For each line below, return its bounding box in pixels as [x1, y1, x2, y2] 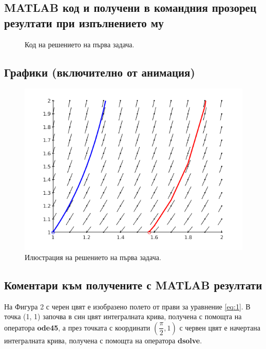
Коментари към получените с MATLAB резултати [4, 277, 262, 292]
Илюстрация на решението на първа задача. [25, 251, 161, 262]
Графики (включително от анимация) [4, 64, 195, 80]
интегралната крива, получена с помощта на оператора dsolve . [4, 335, 202, 345]
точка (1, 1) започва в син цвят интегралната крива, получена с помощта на [4, 311, 242, 322]
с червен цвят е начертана [179, 322, 260, 333]
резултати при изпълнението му [4, 14, 164, 30]
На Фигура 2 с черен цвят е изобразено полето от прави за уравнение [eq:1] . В [4, 301, 251, 311]
